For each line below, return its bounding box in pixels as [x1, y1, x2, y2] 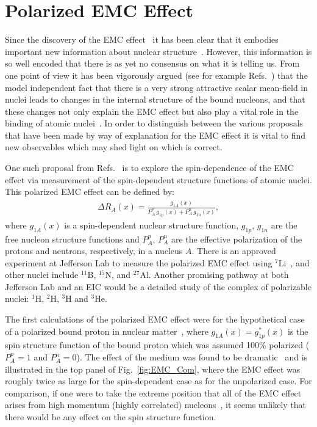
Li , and [278, 256, 310, 269]
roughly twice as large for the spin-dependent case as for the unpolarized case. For [5, 374, 312, 387]
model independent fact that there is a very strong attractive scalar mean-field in [5, 81, 308, 93]
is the [287, 324, 308, 337]
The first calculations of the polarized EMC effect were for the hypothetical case [5, 313, 305, 326]
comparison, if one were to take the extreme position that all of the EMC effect [5, 386, 302, 399]
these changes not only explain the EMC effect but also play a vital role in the [5, 104, 299, 117]
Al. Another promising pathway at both [140, 268, 289, 281]
